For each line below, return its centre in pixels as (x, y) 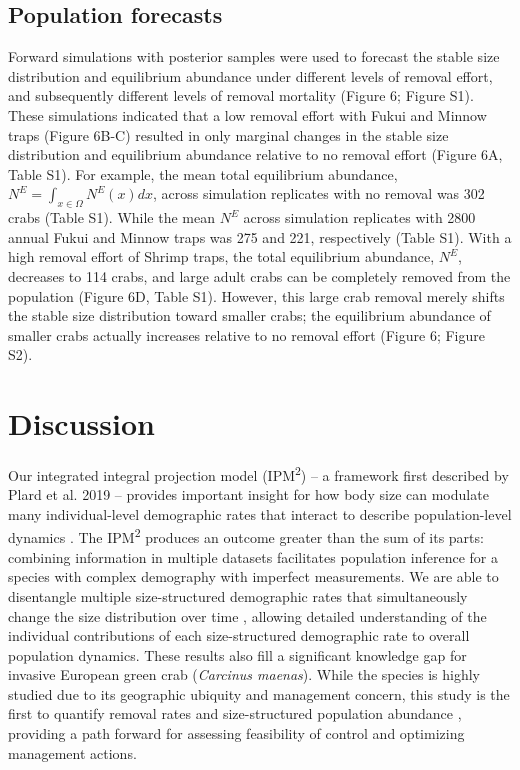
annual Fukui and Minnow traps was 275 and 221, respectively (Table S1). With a (260, 236)
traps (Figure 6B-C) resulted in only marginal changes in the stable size (228, 134)
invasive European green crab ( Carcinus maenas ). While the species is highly (244, 674)
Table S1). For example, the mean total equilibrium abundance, (203, 173)
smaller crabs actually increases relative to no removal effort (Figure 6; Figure (246, 334)
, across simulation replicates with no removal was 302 (318, 193)
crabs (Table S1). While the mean (112, 217)
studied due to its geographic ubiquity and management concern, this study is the (259, 693)
